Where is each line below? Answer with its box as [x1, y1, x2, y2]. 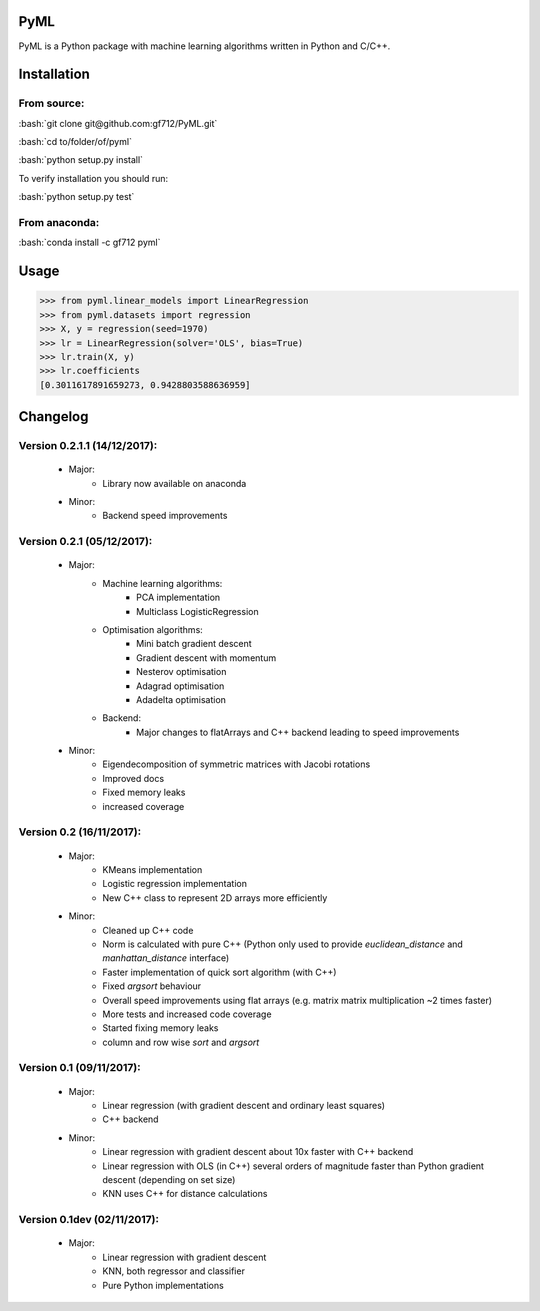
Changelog [18, 408, 89, 425]
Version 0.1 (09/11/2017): [18, 1061, 141, 1075]
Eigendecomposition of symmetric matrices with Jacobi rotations [102, 758, 371, 770]
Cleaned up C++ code [102, 924, 194, 936]
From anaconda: [18, 216, 100, 229]
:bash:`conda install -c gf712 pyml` [18, 236, 161, 249]
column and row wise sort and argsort [102, 1036, 260, 1048]
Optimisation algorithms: [102, 623, 204, 635]
